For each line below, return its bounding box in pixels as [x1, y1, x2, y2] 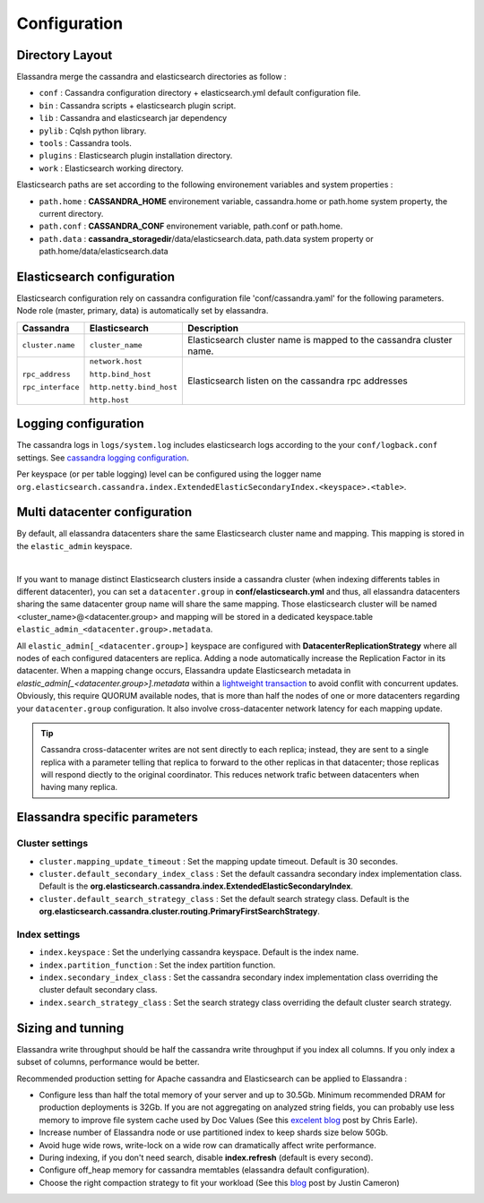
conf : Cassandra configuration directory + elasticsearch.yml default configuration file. [39, 88, 361, 99]
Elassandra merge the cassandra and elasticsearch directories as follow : [16, 72, 287, 82]
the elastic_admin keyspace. [16, 540, 133, 551]
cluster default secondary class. [39, 984, 158, 995]
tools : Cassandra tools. [39, 138, 132, 149]
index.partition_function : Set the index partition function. [39, 959, 276, 970]
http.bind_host [89, 369, 151, 379]
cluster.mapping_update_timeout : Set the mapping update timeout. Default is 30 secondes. [39, 855, 399, 866]
